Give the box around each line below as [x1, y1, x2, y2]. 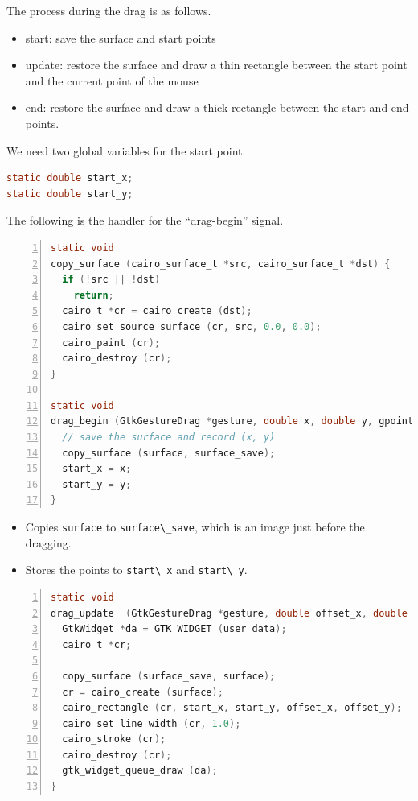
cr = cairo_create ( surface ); [62, 686, 223, 698]
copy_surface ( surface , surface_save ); [62, 447, 276, 459]
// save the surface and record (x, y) [62, 431, 276, 444]
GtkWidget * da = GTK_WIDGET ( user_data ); [62, 623, 287, 635]
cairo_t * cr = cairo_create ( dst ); [62, 305, 252, 317]
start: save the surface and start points [25, 29, 216, 46]
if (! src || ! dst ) [62, 274, 161, 286]
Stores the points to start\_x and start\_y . [25, 561, 248, 578]
